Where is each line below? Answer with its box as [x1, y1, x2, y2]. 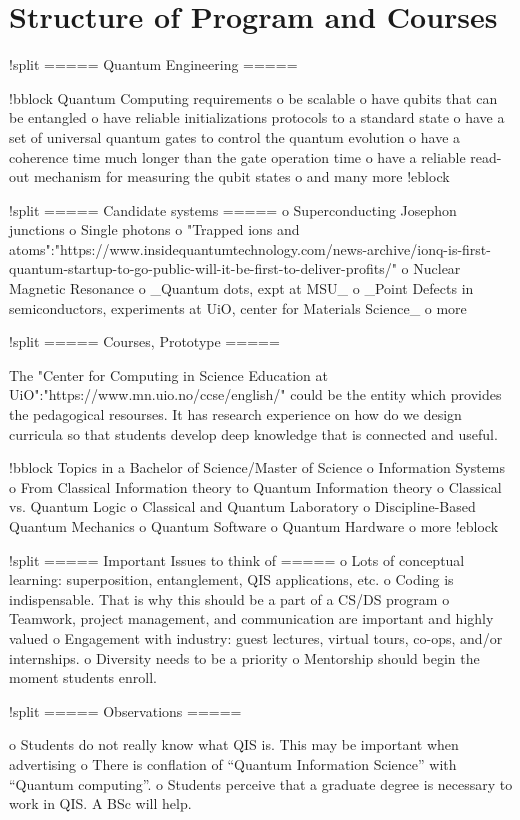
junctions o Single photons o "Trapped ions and [9, 219, 300, 240]
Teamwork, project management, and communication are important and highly [9, 608, 494, 629]
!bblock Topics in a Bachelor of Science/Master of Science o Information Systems [9, 457, 506, 478]
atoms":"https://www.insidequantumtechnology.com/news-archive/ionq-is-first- [9, 238, 491, 259]
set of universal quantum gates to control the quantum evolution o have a [9, 126, 461, 147]
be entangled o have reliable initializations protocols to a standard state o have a [9, 107, 505, 128]
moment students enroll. [9, 667, 157, 688]
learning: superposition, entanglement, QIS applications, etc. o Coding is [9, 569, 454, 590]
